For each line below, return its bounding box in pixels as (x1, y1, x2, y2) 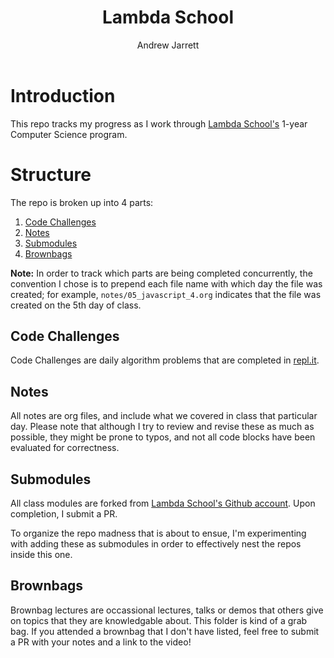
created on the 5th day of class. (10, 299, 142, 311)
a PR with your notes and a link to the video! (10, 636, 192, 648)
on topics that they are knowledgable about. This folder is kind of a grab (10, 614, 308, 626)
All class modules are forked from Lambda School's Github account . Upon (10, 497, 316, 510)
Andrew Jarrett (136, 39, 200, 51)
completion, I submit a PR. (10, 508, 118, 520)
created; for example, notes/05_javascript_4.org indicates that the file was (10, 288, 322, 300)
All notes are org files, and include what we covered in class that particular (10, 410, 318, 422)
